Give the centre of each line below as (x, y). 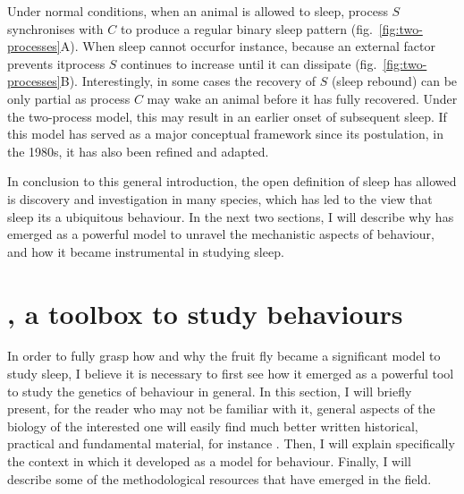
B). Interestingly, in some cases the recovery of (188, 81)
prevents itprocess (56, 63)
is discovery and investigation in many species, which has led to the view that (220, 198)
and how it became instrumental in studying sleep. (146, 251)
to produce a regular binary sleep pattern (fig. (246, 28)
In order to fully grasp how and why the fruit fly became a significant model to (224, 356)
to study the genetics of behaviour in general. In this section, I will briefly (210, 391)
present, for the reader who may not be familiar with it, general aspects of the (221, 409)
